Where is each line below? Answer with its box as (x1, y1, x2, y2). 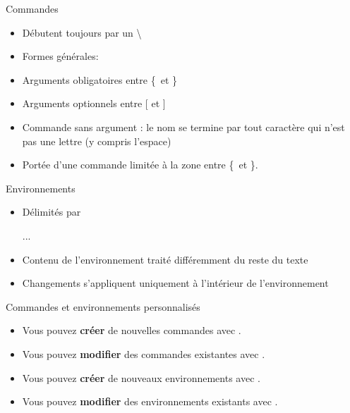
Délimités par (22, 204, 81, 219)
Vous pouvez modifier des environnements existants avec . (22, 394, 278, 409)
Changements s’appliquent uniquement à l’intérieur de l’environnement (22, 276, 329, 290)
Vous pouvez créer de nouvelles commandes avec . (22, 323, 241, 338)
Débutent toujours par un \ (22, 25, 142, 39)
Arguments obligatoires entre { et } (22, 72, 177, 87)
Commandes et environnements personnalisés (6, 299, 200, 314)
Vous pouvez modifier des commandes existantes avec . (22, 346, 265, 361)
